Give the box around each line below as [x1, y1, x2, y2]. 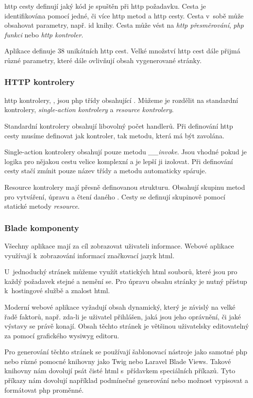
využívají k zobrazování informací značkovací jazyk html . [4, 250, 175, 260]
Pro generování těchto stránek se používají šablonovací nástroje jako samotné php [4, 347, 248, 357]
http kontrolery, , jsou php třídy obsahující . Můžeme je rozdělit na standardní [4, 95, 238, 105]
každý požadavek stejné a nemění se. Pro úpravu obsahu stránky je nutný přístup [4, 276, 247, 286]
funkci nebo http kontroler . [4, 29, 84, 39]
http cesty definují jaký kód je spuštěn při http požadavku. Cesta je [4, 1, 206, 11]
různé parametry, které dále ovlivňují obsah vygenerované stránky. [4, 55, 202, 65]
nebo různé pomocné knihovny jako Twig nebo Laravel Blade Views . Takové [4, 356, 231, 366]
